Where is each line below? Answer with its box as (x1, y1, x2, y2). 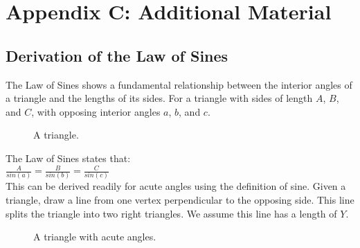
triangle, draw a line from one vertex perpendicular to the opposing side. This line (6, 193, 354, 207)
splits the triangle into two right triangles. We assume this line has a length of (6, 206, 337, 220)
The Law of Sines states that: (6, 150, 131, 165)
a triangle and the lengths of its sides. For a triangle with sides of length (6, 91, 313, 105)
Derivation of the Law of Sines (6, 44, 228, 66)
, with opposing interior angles (31, 104, 161, 118)
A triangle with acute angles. (33, 229, 156, 244)
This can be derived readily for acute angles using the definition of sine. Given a (6, 179, 346, 193)
